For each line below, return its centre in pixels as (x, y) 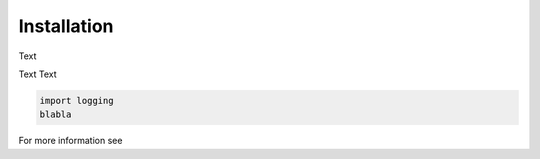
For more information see (70, 141)
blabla (55, 114)
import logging (76, 100)
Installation (66, 26)
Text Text (37, 74)
